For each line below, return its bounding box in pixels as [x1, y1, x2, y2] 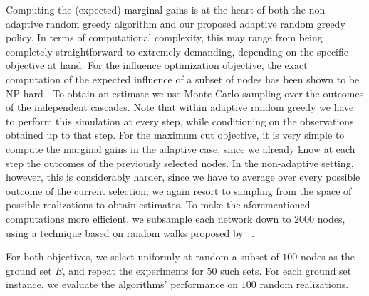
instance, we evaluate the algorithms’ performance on [6, 277, 239, 292]
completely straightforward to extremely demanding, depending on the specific [6, 43, 348, 58]
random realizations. [259, 277, 349, 292]
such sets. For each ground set [220, 263, 352, 277]
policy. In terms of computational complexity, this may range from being [6, 30, 323, 45]
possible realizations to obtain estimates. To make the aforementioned [6, 197, 311, 212]
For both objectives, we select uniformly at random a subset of [6, 249, 279, 264]
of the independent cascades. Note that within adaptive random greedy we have [6, 100, 354, 115]
